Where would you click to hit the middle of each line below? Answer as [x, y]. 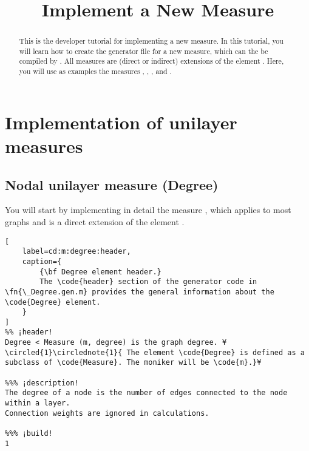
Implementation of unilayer [121, 122]
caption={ [42, 261]
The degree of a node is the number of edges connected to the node [146, 393]
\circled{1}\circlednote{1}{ [64, 352]
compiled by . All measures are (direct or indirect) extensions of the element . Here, [151, 61]
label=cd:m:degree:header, [76, 252]
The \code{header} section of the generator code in [148, 282]
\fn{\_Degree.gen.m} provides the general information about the [140, 292]
